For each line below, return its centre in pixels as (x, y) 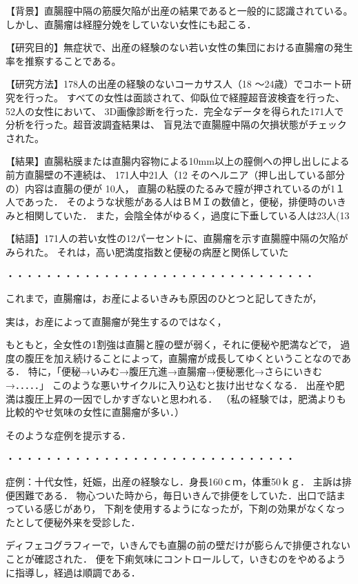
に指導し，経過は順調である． (73, 572)
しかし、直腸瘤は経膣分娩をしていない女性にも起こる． (131, 24)
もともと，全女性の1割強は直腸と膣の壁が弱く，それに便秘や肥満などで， (171, 344)
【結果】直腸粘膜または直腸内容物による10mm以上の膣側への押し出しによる (178, 161)
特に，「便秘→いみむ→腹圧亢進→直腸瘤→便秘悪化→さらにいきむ (175, 371)
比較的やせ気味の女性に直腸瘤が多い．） (95, 412)
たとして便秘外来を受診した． (73, 522)
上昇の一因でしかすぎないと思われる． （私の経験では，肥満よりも (195, 398)
